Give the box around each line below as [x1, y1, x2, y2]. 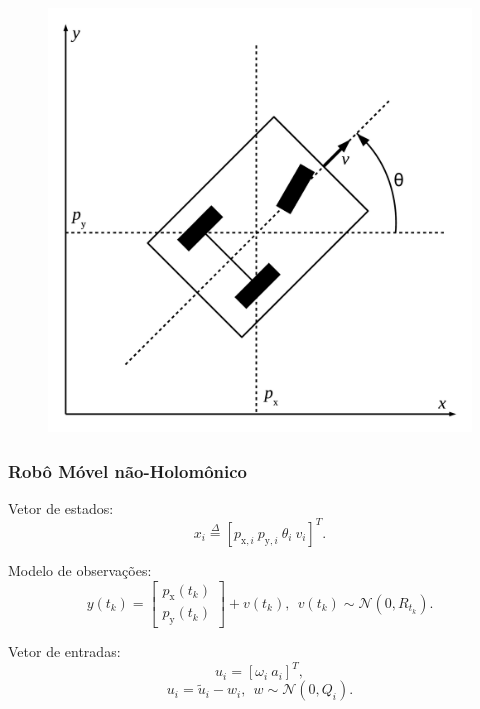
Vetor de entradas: [8, 641, 121, 662]
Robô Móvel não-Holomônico [8, 458, 247, 483]
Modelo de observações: [8, 559, 152, 580]
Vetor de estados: [8, 497, 114, 518]
